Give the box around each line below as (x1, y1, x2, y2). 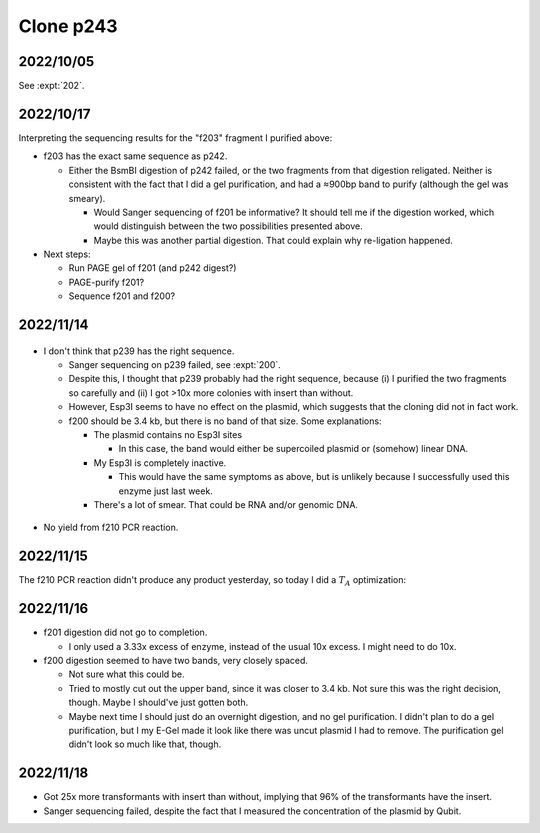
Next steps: (43, 248, 91, 260)
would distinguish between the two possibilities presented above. (93, 220, 364, 232)
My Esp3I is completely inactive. (93, 456, 227, 469)
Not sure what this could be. (68, 668, 185, 680)
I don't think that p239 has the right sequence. (43, 345, 235, 357)
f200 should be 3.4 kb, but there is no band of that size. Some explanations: (68, 415, 382, 427)
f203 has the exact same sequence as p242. (43, 150, 228, 162)
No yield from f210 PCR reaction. (43, 521, 179, 534)
